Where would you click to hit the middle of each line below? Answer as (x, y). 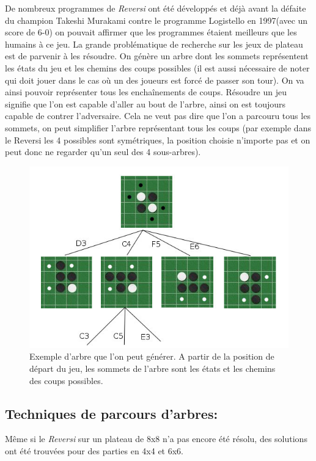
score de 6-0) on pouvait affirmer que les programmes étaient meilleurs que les (151, 32)
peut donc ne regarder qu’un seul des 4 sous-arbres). (103, 152)
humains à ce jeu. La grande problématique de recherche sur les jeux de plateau (154, 44)
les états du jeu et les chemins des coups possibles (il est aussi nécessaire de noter (157, 67)
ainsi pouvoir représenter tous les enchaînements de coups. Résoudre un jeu (146, 92)
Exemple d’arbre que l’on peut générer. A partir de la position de (152, 356)
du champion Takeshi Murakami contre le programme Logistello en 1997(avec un (156, 20)
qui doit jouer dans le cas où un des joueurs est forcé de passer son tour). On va (155, 80)
